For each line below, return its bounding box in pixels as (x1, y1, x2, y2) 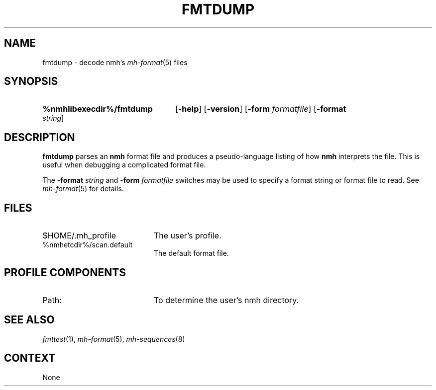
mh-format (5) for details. (42, 184, 124, 193)
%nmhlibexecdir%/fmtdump (42, 104, 153, 114)
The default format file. (154, 249, 229, 258)
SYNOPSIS (4, 75, 58, 88)
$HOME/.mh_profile (42, 231, 116, 241)
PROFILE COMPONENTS (4, 266, 126, 279)
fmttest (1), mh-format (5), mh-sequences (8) (42, 334, 185, 343)
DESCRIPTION (4, 131, 75, 144)
